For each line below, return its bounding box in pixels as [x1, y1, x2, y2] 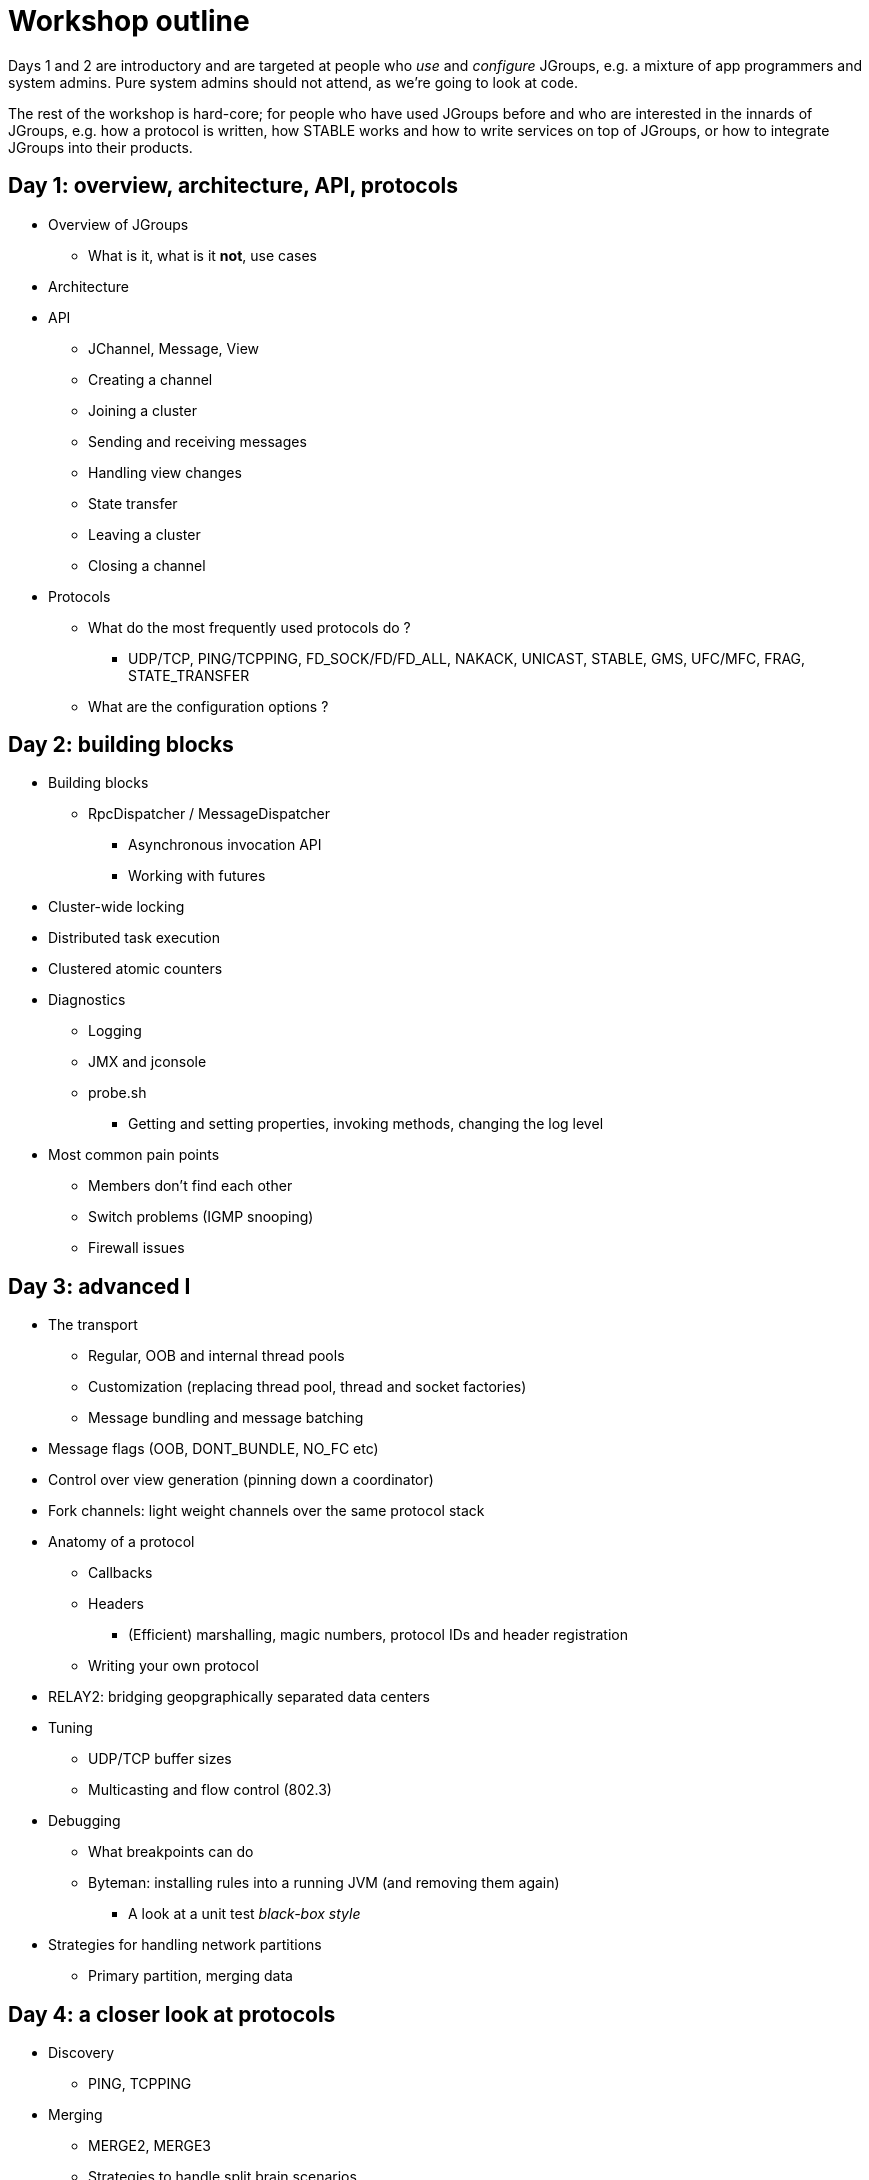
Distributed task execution [48, 929, 220, 947]
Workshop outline [8, 4, 250, 38]
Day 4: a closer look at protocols [8, 2001, 336, 2027]
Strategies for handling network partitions [48, 1936, 322, 1954]
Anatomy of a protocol [48, 1533, 195, 1551]
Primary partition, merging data [88, 1967, 293, 1985]
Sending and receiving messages [88, 432, 307, 450]
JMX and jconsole [88, 1053, 207, 1071]
